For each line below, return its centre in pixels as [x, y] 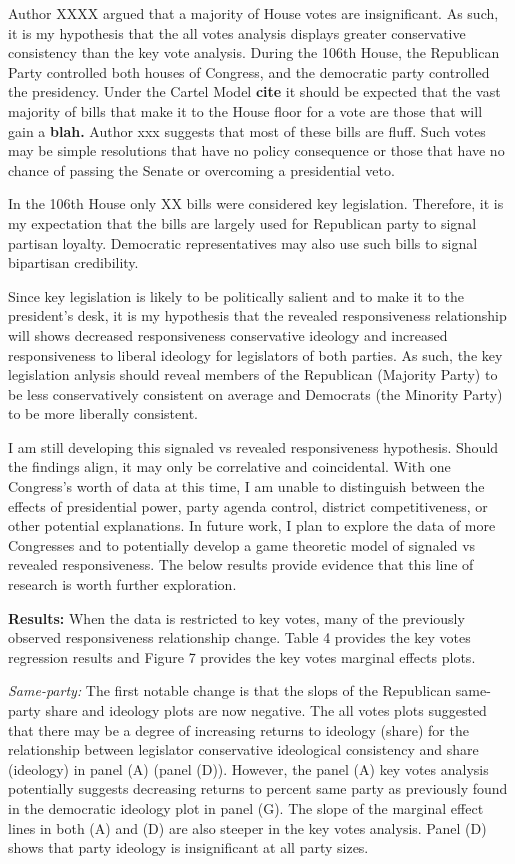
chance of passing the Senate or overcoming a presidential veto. [201, 169]
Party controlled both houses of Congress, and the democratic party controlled [249, 71]
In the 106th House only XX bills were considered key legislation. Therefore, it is [256, 203]
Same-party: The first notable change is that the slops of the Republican [230, 690]
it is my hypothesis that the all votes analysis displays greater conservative [237, 32]
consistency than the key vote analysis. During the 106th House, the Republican [254, 52]
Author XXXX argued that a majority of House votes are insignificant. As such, [253, 13]
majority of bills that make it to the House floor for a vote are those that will [245, 110]
